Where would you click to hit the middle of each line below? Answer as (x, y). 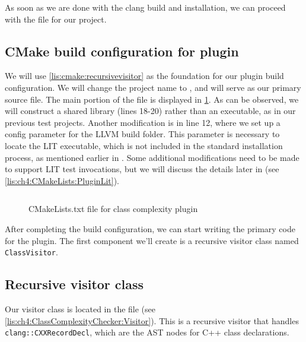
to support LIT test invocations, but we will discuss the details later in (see (142, 169)
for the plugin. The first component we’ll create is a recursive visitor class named (152, 240)
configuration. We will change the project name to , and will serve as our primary (153, 87)
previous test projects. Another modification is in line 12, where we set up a (143, 122)
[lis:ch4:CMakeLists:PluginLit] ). (62, 180)
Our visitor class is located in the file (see (80, 308)
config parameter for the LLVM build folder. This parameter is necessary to (142, 134)
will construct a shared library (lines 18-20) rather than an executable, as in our (150, 111)
